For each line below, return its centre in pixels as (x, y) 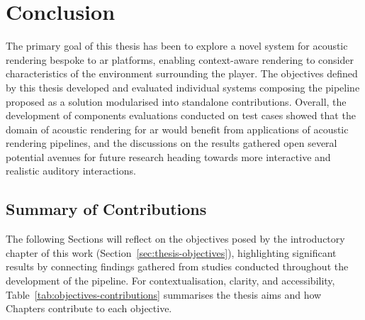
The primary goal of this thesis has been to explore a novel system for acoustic (177, 46)
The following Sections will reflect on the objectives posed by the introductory (175, 239)
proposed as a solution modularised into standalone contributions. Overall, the (176, 101)
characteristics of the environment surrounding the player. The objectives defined (182, 73)
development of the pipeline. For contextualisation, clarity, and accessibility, (170, 281)
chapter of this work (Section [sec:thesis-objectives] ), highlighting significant (171, 252)
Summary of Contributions (106, 209)
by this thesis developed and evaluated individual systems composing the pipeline (183, 87)
